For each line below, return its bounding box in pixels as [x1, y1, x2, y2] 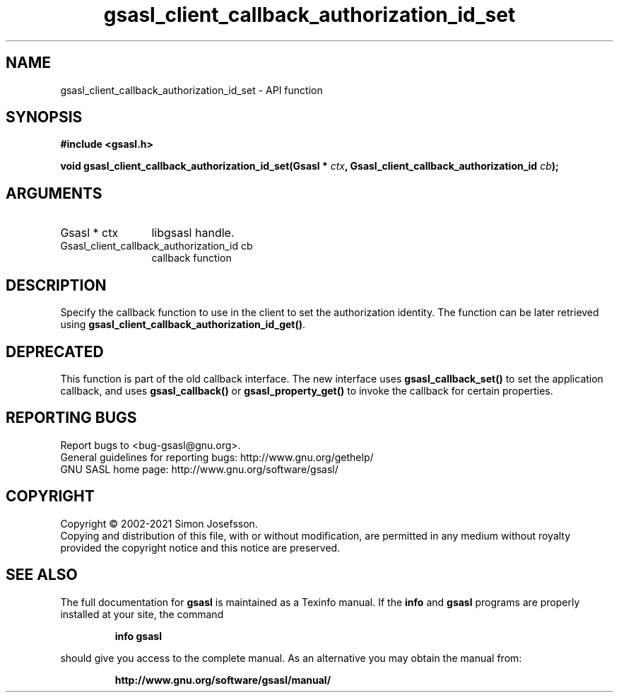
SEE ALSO [6, 566, 78, 584]
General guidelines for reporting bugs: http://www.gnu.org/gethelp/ [60, 450, 374, 463]
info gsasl [114, 629, 162, 642]
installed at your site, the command [60, 607, 224, 620]
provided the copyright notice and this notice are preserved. [60, 541, 341, 554]
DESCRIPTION [6, 276, 107, 294]
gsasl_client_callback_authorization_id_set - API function [60, 83, 323, 96]
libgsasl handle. [151, 226, 235, 240]
